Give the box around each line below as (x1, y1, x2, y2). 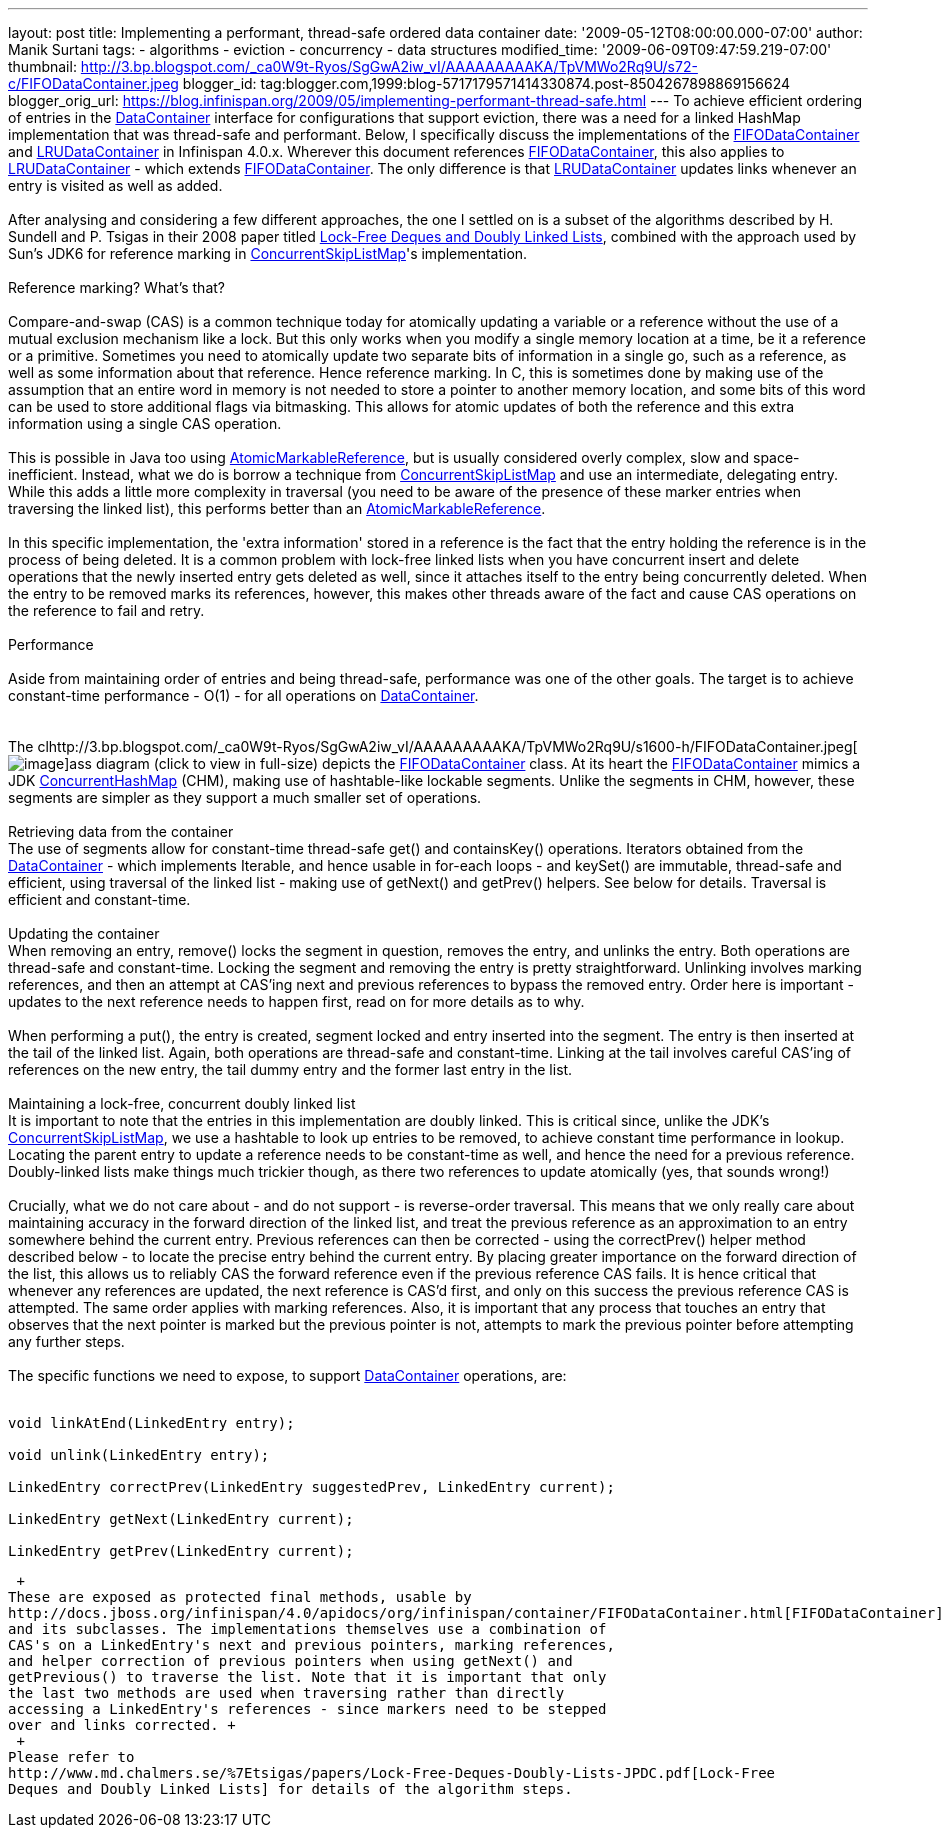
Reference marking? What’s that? (8, 279, 225, 296)
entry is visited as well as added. (8, 177, 223, 194)
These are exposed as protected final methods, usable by (8, 1589, 472, 1605)
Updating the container (8, 925, 160, 942)
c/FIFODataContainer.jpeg (8, 75, 179, 92)
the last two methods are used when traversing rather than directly (8, 1685, 565, 1701)
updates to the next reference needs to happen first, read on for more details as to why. (8, 993, 585, 1010)
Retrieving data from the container (8, 823, 234, 840)
